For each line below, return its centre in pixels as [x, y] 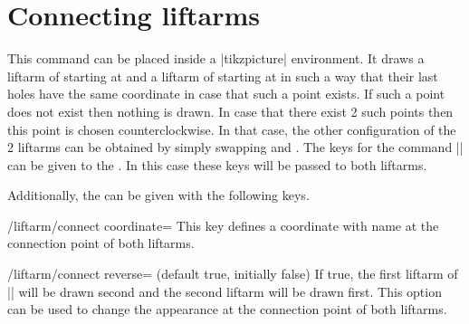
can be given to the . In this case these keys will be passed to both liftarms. [217, 164]
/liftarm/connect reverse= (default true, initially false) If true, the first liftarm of [233, 274]
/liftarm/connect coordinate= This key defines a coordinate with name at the [223, 225]
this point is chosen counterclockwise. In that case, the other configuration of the [232, 129]
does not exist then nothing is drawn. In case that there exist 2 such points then [230, 111]
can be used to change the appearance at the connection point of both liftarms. [227, 309]
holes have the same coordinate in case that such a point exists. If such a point [226, 94]
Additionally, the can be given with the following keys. [158, 195]
